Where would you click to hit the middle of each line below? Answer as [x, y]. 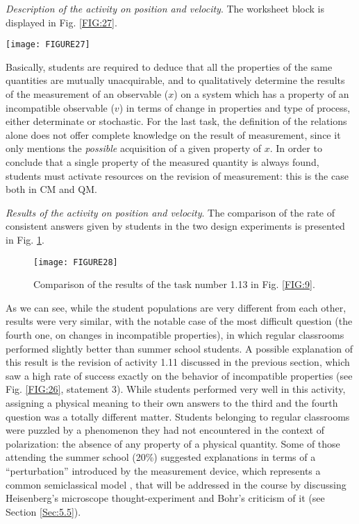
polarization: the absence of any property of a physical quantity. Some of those [173, 443]
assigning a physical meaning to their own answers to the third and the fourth [172, 402]
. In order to [296, 148]
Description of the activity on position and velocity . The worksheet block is [165, 8]
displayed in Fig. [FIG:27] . [61, 22]
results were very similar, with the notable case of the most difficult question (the [179, 321]
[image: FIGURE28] [76, 262]
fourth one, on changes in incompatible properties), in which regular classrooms [175, 335]
